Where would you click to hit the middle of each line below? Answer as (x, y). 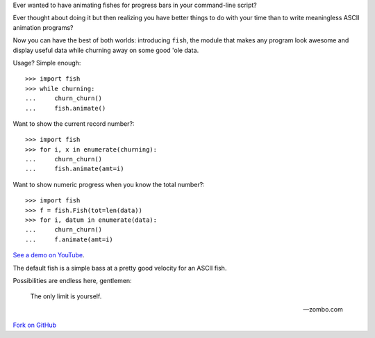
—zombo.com (323, 309)
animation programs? (43, 27)
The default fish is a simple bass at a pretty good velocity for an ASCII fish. (120, 268)
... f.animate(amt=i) (69, 239)
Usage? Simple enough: (47, 63)
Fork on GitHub (35, 325)
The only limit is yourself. (66, 296)
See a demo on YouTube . (49, 255)
